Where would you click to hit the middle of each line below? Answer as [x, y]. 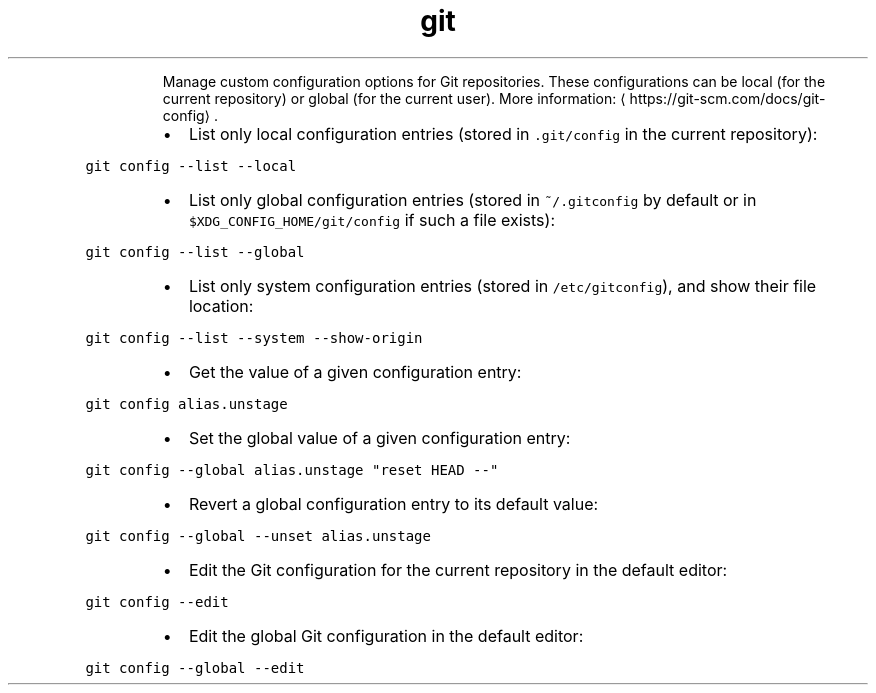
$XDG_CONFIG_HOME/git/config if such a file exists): [371, 219]
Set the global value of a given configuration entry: [379, 437]
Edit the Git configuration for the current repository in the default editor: [458, 569]
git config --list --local [191, 165]
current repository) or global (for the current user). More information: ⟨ [394, 98]
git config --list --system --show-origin [254, 337]
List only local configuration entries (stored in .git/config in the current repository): [503, 133]
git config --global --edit [195, 667]
